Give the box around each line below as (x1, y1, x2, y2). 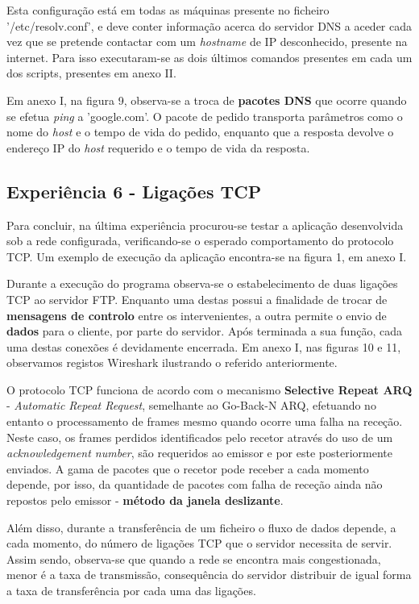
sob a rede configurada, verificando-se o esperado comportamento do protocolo (6, 232, 394, 249)
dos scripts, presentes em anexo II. (6, 65, 176, 81)
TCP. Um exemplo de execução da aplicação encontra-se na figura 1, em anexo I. (6, 248, 407, 265)
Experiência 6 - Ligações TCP (6, 178, 262, 203)
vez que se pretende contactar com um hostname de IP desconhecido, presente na (6, 33, 408, 50)
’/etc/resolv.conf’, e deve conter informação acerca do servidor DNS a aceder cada (6, 17, 413, 34)
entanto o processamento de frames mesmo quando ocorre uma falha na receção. (6, 413, 403, 430)
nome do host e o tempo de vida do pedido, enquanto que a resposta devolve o (6, 123, 394, 140)
